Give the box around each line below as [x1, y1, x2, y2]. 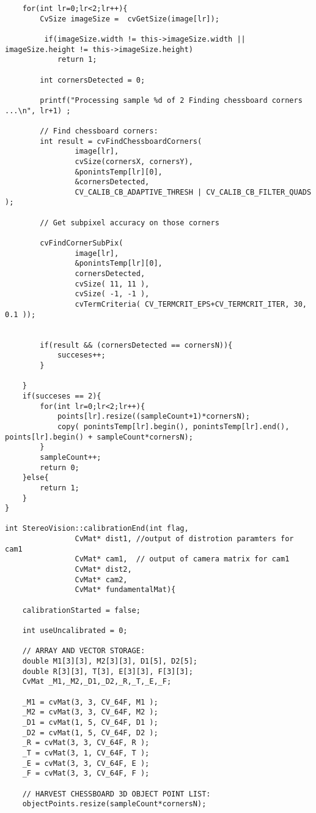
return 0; [40, 463, 79, 472]
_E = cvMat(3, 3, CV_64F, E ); [22, 759, 150, 768]
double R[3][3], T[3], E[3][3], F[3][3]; [22, 667, 193, 676]
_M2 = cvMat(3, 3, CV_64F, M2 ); [22, 708, 158, 717]
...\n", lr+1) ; [5, 106, 71, 115]
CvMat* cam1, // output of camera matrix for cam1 [75, 555, 290, 564]
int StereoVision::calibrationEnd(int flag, [5, 524, 189, 533]
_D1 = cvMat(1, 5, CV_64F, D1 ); [22, 717, 158, 727]
